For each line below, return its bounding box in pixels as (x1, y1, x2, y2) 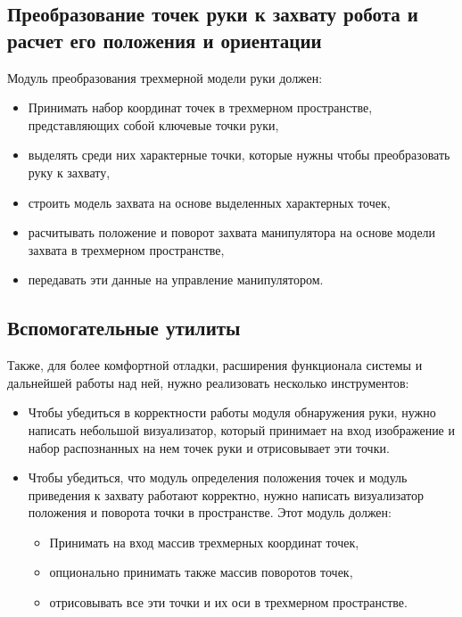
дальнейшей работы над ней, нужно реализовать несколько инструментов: (7, 373, 409, 391)
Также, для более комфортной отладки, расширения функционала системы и (7, 356, 423, 374)
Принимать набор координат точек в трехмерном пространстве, (28, 98, 373, 117)
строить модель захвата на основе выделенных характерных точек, (28, 193, 391, 211)
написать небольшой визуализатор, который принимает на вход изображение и (28, 420, 455, 439)
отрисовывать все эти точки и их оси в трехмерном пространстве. (49, 593, 408, 612)
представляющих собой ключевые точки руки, (28, 115, 279, 134)
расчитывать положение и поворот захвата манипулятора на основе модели (28, 223, 436, 242)
